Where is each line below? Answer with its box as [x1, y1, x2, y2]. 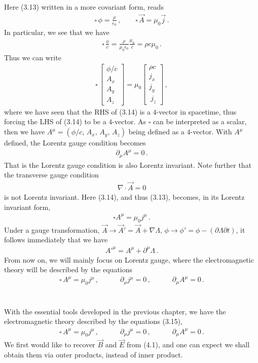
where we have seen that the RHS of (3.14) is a [4, 106, 151, 117]
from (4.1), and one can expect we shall [127, 339, 250, 350]
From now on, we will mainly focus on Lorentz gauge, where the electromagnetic [4, 254, 254, 265]
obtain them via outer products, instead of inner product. [4, 349, 183, 359]
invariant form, [4, 201, 51, 212]
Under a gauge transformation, [4, 224, 100, 235]
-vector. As [112, 116, 146, 127]
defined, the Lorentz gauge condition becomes [4, 137, 146, 148]
